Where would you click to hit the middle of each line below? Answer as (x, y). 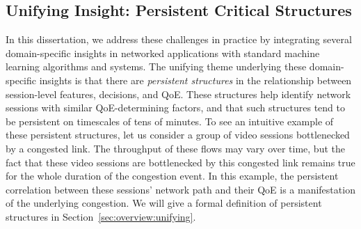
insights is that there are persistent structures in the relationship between (195, 80)
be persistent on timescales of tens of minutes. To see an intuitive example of (170, 121)
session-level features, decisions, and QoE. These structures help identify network (178, 94)
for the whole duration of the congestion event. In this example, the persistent (172, 176)
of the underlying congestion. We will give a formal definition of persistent (164, 203)
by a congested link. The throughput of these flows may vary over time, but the (175, 148)
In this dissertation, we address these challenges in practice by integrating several (179, 39)
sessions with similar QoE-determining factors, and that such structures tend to (175, 108)
